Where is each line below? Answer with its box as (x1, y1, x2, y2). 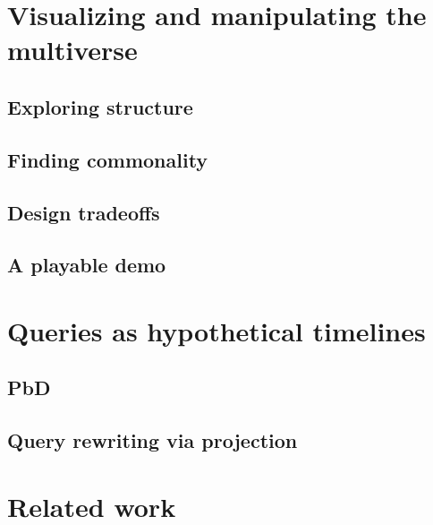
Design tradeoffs (7, 198, 160, 226)
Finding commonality (7, 145, 208, 173)
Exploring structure (7, 92, 193, 120)
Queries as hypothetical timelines (7, 312, 426, 349)
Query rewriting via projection (7, 426, 298, 454)
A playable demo (7, 251, 166, 279)
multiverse (7, 31, 138, 68)
